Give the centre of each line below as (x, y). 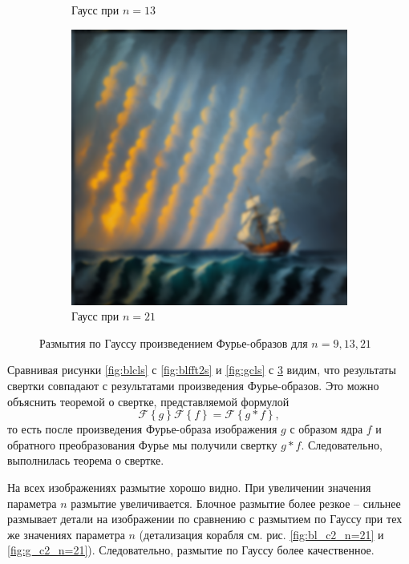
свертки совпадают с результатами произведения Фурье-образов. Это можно (193, 385)
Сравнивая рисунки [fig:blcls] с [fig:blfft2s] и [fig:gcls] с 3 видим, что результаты (202, 370)
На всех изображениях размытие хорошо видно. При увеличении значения (189, 487)
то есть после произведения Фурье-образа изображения (142, 429)
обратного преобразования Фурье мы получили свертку (142, 444)
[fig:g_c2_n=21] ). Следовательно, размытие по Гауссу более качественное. (191, 550)
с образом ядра (326, 429)
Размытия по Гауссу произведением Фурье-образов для (174, 342)
